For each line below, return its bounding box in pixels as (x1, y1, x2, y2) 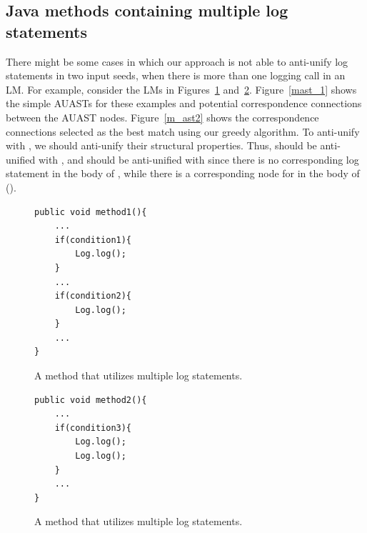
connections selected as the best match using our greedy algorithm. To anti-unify (6, 124, 360, 139)
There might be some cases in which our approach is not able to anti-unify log (6, 54, 348, 69)
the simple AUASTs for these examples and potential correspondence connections (6, 96, 362, 111)
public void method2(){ (34, 394, 147, 405)
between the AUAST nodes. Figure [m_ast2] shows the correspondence (6, 109, 319, 124)
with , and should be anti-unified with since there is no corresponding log (38, 151, 359, 166)
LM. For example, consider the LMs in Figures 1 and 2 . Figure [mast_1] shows (6, 81, 357, 96)
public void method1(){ (34, 206, 147, 217)
